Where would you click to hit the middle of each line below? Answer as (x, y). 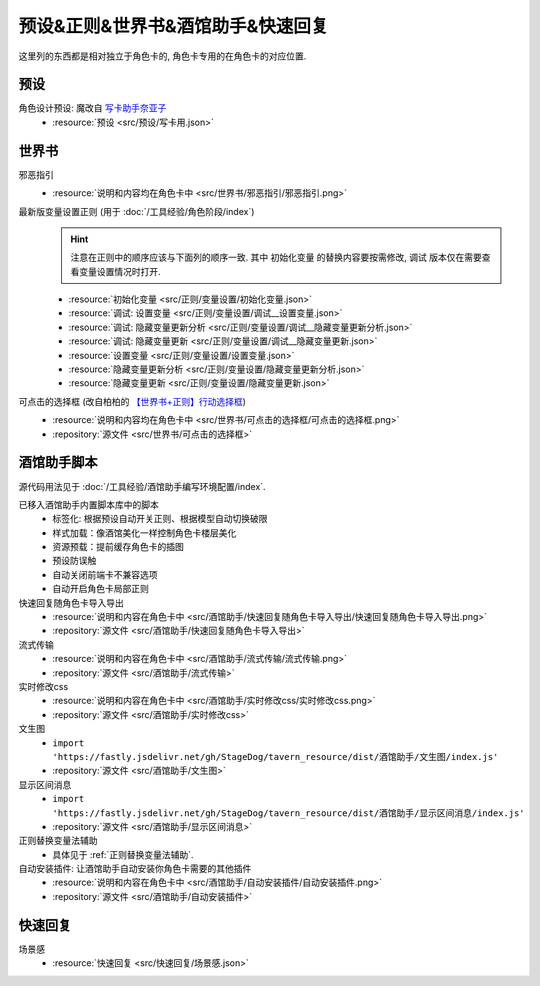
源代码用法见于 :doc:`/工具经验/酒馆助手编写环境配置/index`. (142, 486)
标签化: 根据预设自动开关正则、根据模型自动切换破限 (160, 519)
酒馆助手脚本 (58, 462)
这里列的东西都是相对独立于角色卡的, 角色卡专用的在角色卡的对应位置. (162, 56)
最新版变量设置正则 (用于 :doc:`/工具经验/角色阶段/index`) (136, 211)
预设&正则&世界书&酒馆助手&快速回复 (173, 26)
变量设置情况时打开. (120, 271)
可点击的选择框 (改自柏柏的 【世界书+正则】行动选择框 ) (132, 401)
